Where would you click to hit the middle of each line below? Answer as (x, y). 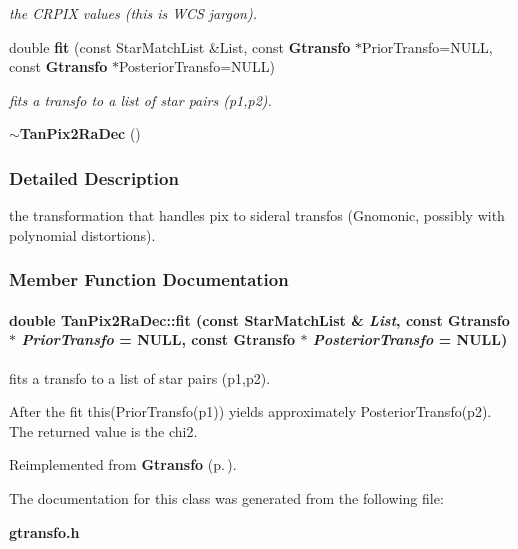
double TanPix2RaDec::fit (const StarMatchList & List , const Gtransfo (259, 319)
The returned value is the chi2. (103, 430)
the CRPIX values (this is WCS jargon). (133, 13)
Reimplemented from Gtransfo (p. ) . (123, 464)
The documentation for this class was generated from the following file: (226, 497)
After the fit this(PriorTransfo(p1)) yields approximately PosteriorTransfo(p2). (250, 411)
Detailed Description (94, 177)
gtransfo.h (44, 531)
